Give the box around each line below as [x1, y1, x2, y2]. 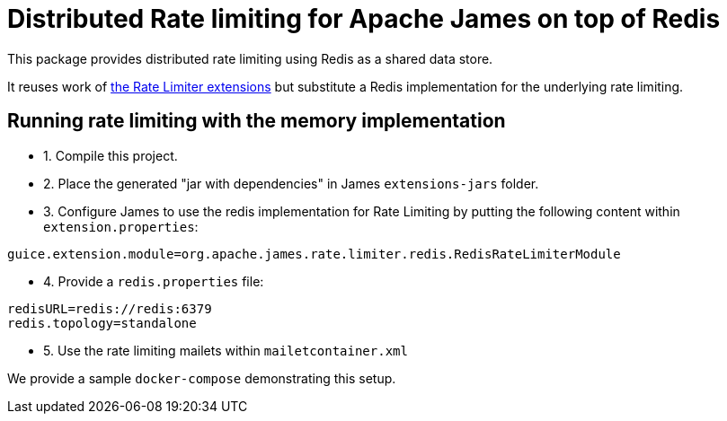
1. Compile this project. [43, 147, 178, 163]
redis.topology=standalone [7, 315, 197, 330]
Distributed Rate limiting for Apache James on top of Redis [7, 4, 721, 34]
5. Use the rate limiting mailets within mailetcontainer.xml [43, 342, 408, 358]
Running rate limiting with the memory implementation [7, 110, 506, 133]
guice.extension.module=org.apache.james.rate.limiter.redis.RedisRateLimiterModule [7, 246, 621, 261]
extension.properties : [43, 218, 199, 234]
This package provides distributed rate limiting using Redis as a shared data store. [7, 50, 493, 66]
